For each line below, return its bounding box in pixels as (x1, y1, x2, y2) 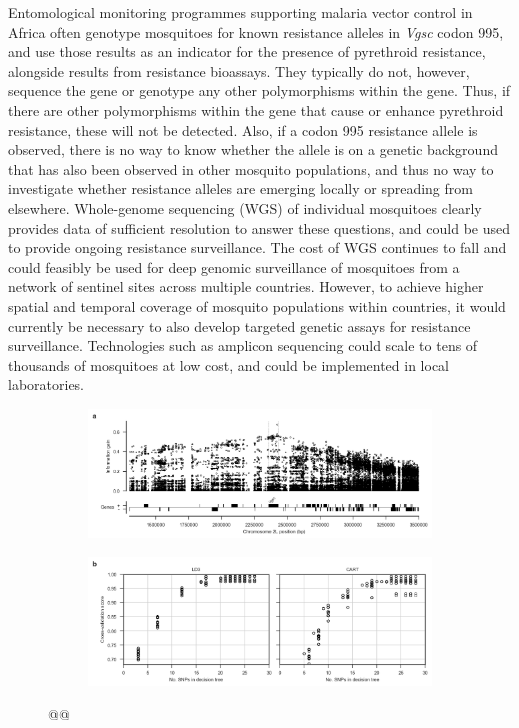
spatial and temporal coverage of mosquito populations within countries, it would (8, 295, 506, 316)
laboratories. (8, 374, 85, 395)
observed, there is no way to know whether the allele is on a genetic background (8, 139, 498, 160)
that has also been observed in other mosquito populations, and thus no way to (8, 158, 494, 179)
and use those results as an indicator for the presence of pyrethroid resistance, (8, 41, 486, 62)
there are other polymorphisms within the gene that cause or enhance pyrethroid (8, 99, 504, 120)
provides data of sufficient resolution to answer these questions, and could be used (8, 217, 510, 238)
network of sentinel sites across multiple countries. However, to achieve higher (8, 276, 484, 297)
